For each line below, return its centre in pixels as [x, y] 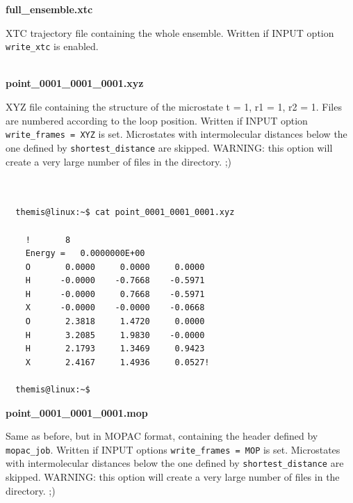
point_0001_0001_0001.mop [77, 412]
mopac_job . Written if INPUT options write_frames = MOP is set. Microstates [173, 449]
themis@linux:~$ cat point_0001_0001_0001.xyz [125, 213]
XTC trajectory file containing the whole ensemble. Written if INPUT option [170, 32]
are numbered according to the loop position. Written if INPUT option [157, 120]
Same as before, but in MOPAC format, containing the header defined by [162, 436]
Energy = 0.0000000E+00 [85, 254]
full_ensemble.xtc [49, 9]
